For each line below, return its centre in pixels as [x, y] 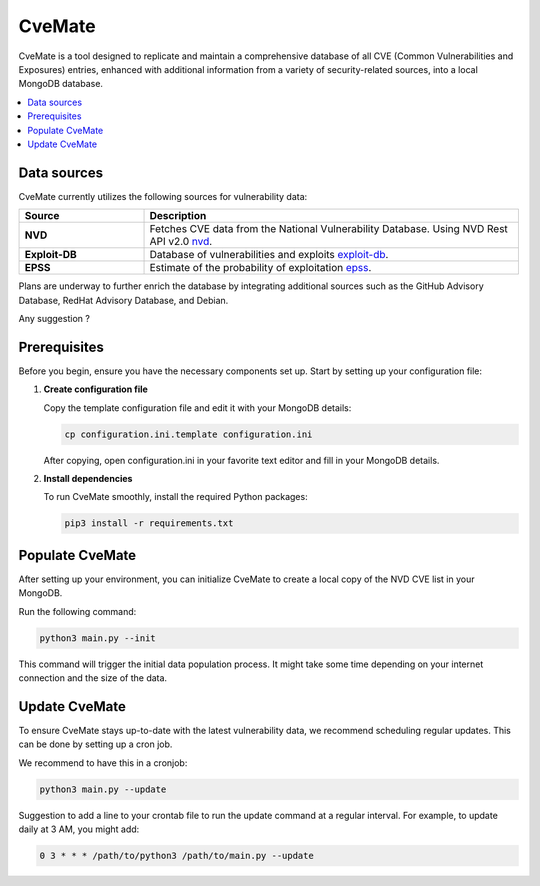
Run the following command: [77, 611]
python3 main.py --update [103, 789]
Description [178, 216]
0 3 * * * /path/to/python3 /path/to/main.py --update [176, 856]
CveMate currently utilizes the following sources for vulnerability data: [163, 196]
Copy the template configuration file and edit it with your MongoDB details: [197, 407]
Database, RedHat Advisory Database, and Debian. [123, 300]
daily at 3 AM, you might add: [79, 829]
